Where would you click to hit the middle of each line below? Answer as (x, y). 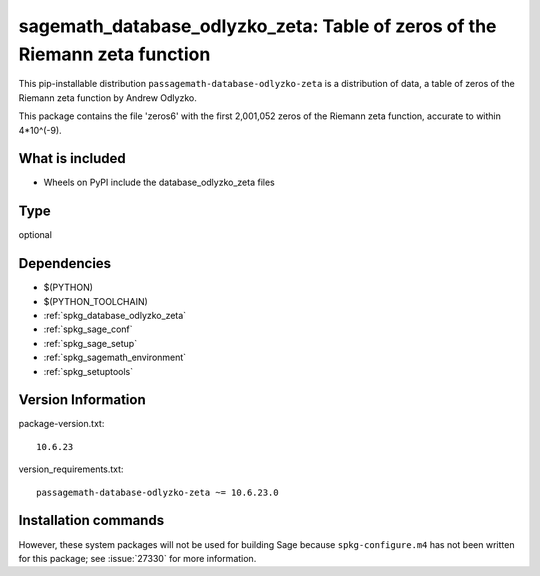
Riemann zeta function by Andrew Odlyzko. (107, 97)
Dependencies (65, 263)
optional (35, 235)
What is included (72, 158)
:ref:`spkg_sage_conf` (88, 329)
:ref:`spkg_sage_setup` (90, 343)
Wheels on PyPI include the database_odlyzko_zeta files (159, 182)
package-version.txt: (61, 424)
